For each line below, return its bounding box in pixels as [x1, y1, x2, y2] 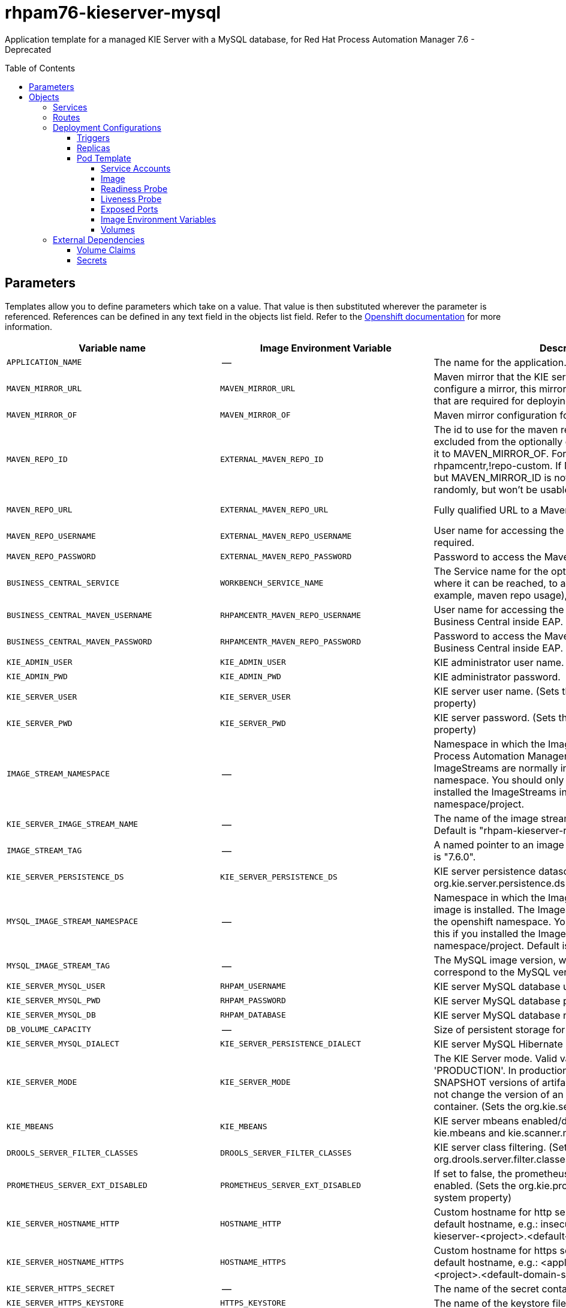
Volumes [101, 224, 135, 235]
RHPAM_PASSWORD [220, 996, 286, 1006]
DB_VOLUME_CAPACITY [7, 1025, 91, 1034]
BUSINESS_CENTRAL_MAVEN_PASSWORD [7, 637, 152, 647]
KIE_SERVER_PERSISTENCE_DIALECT [220, 1039, 362, 1049]
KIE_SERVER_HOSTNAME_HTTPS [7, 1258, 124, 1267]
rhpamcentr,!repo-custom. [433, 459, 553, 472]
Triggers [77, 132, 110, 143]
